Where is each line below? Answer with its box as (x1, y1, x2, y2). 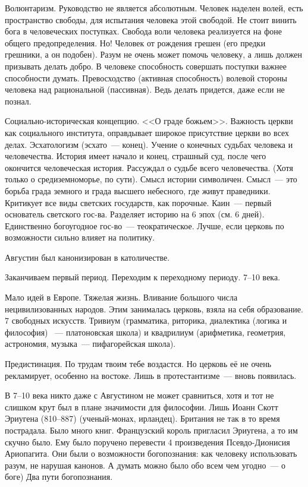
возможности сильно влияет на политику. (5, 231, 155, 243)
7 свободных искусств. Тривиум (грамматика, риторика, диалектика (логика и (5, 314, 287, 327)
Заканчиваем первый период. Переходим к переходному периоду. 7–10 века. (5, 271, 281, 283)
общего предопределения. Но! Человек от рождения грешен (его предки (5, 36, 266, 49)
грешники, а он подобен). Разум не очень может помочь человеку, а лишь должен (5, 48, 303, 61)
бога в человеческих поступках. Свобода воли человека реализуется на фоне (5, 25, 282, 37)
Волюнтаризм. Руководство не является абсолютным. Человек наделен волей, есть (5, 2, 303, 14)
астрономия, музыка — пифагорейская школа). (5, 337, 176, 350)
